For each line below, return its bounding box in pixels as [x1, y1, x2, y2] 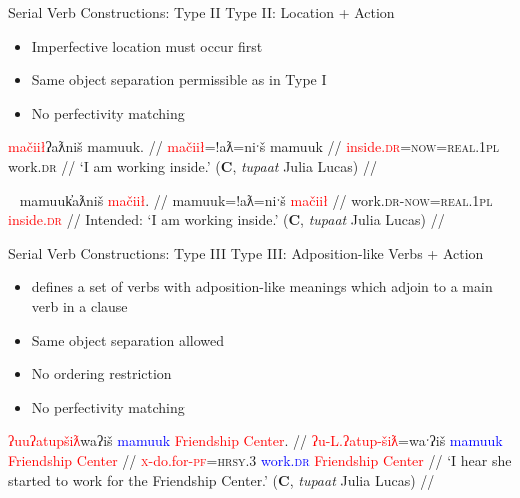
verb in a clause [31, 295, 128, 316]
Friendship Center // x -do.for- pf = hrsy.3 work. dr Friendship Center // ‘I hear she [8, 449, 512, 470]
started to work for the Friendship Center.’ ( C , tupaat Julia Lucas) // [8, 469, 435, 490]
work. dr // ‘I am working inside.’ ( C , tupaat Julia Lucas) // [8, 155, 377, 176]
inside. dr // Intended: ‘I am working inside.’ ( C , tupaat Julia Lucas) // [8, 209, 445, 230]
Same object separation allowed [31, 329, 225, 350]
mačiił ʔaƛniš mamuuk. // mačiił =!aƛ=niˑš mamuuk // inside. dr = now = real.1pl [8, 136, 500, 157]
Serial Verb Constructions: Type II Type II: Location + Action [8, 2, 395, 22]
